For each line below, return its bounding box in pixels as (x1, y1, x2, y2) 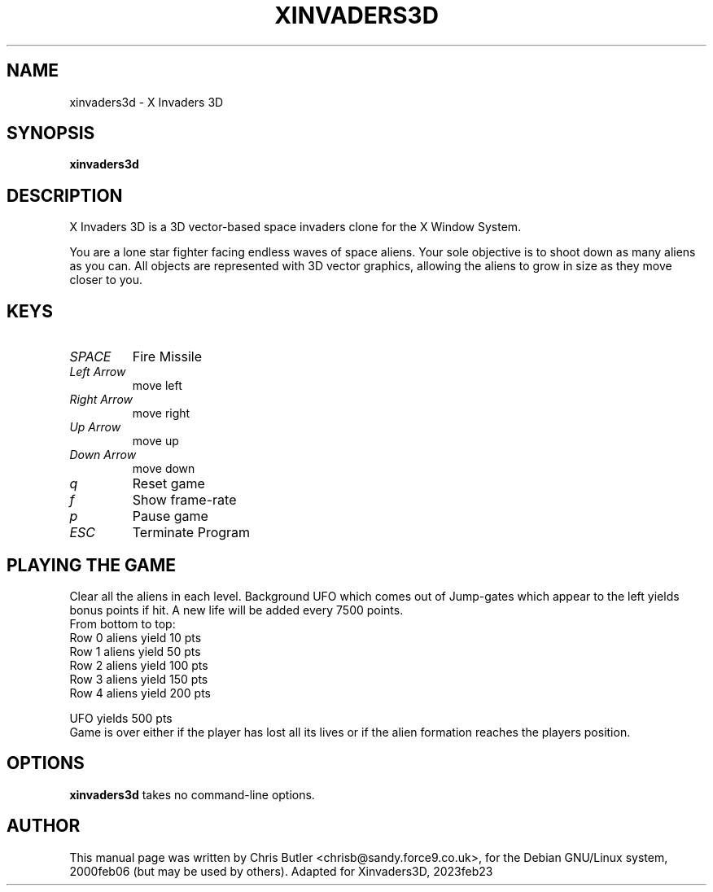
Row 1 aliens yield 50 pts (69, 644, 201, 658)
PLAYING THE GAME (7, 554, 177, 575)
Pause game (132, 508, 208, 525)
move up (132, 434, 179, 448)
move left (132, 378, 182, 393)
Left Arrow (69, 365, 126, 379)
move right (132, 406, 190, 421)
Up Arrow (69, 420, 121, 435)
